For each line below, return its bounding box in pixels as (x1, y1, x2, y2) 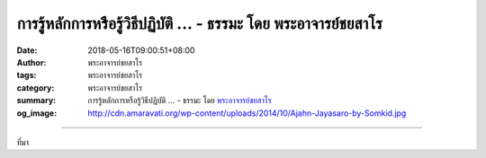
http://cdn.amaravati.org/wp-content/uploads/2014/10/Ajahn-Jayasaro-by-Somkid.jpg (87, 108, 407, 118)
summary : (16, 95, 57, 106)
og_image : (16, 108, 58, 118)
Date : (16, 45, 38, 56)
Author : (16, 57, 47, 67)
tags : (16, 70, 37, 81)
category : (16, 82, 55, 93)
